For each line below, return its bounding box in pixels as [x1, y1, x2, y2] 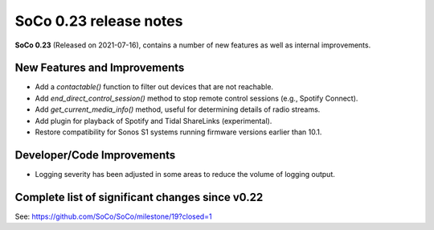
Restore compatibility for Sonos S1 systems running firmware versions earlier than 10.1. [35, 127, 322, 137]
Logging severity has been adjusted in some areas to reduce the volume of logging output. [35, 169, 335, 179]
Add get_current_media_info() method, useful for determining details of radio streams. [35, 105, 321, 114]
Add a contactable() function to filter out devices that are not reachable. [35, 82, 273, 92]
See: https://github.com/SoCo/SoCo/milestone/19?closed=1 [14, 212, 212, 221]
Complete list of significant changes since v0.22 [14, 190, 264, 204]
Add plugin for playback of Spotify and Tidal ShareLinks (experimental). [35, 116, 272, 125]
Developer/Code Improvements [14, 148, 176, 162]
